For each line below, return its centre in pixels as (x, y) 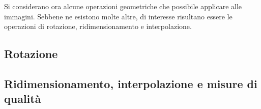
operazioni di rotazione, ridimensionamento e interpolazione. (98, 26)
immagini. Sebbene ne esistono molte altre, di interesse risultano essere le (118, 16)
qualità (23, 99)
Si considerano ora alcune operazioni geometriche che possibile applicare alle (123, 6)
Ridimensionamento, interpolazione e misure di (131, 83)
